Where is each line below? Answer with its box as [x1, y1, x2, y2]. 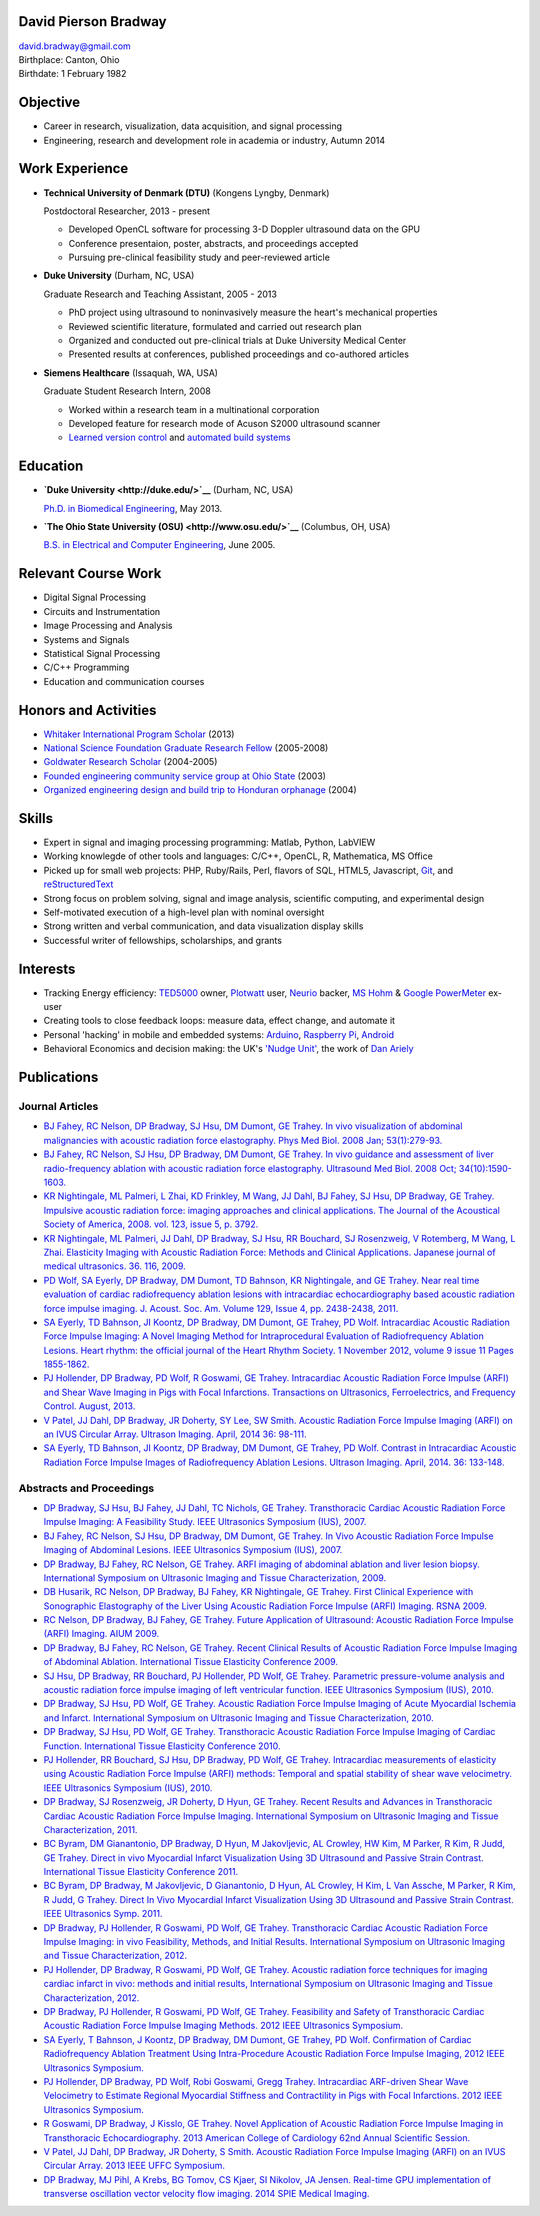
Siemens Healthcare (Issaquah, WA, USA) [43, 366, 219, 379]
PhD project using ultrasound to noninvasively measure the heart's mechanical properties [68, 306, 438, 319]
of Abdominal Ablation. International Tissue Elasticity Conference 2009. [43, 1656, 339, 1668]
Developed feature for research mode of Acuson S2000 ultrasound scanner [68, 417, 381, 429]
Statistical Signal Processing [43, 647, 161, 659]
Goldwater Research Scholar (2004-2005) [43, 756, 218, 768]
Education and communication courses [43, 675, 205, 687]
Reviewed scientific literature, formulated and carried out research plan [68, 320, 362, 332]
